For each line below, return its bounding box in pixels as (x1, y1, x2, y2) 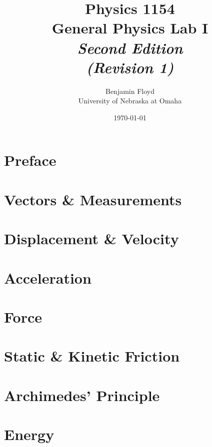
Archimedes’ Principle (4, 385, 160, 405)
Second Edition (77, 37, 183, 58)
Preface (4, 150, 56, 170)
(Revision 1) (86, 56, 174, 77)
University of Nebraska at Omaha (78, 95, 182, 106)
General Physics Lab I (51, 17, 208, 38)
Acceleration (4, 267, 91, 288)
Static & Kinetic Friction (4, 346, 180, 366)
